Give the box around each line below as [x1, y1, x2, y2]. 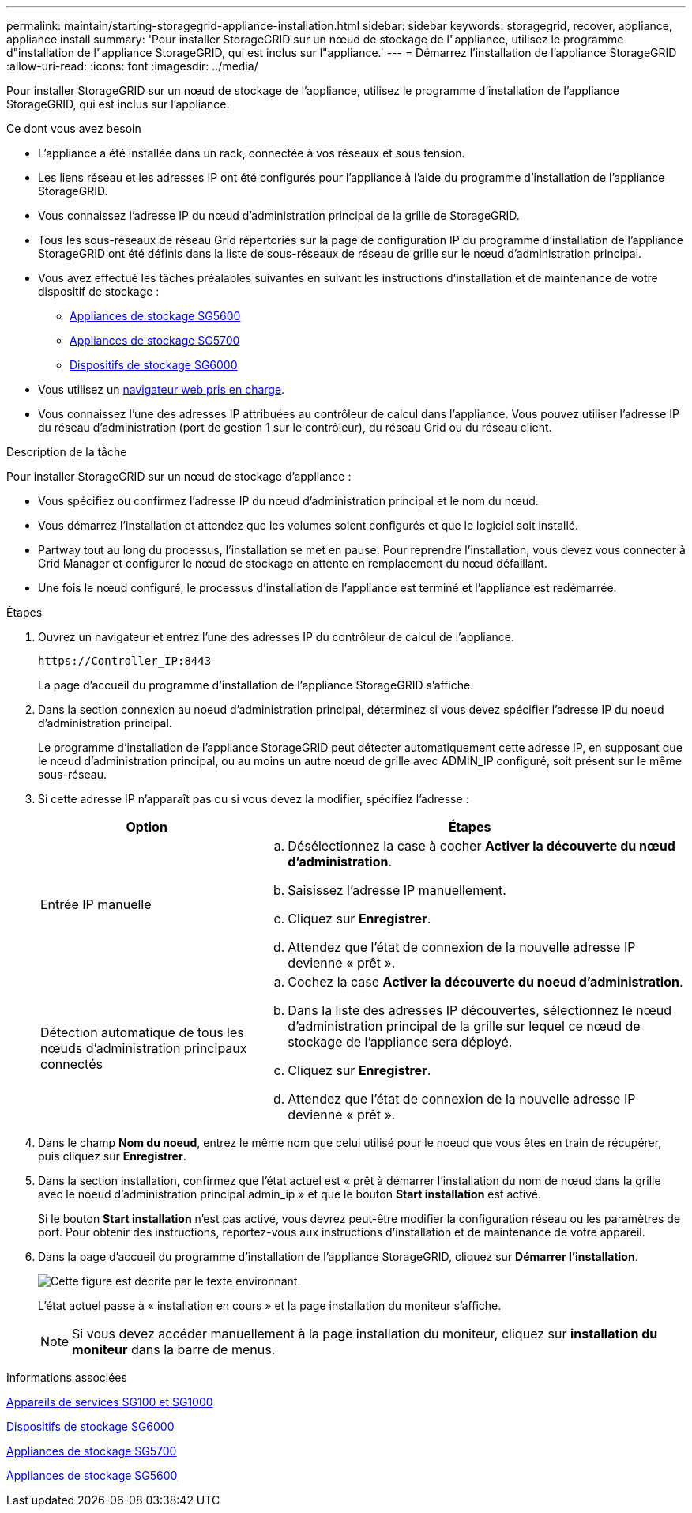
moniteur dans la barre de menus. [72, 1341, 276, 1357]
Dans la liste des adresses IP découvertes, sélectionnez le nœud [288, 1002, 671, 1018]
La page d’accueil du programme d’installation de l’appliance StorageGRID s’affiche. [38, 678, 474, 692]
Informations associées [6, 1371, 127, 1384]
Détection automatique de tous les [40, 1024, 244, 1040]
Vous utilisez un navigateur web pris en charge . [38, 383, 285, 396]
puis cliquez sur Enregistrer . [38, 1149, 186, 1163]
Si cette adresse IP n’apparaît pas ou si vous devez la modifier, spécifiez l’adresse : [38, 792, 469, 806]
